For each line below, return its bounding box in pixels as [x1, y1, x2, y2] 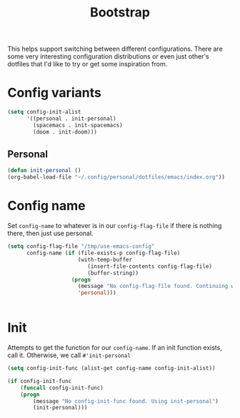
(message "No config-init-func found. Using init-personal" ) [33, 397, 219, 404]
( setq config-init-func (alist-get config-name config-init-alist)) [7, 365, 216, 372]
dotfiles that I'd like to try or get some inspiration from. [7, 60, 168, 69]
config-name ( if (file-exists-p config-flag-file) [26, 249, 181, 257]
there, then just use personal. [7, 229, 94, 238]
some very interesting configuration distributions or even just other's [7, 52, 209, 61]
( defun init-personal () [7, 167, 81, 174]
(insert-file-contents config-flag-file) [86, 262, 213, 270]
